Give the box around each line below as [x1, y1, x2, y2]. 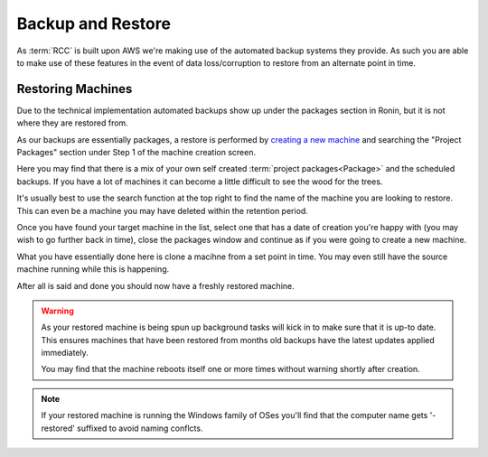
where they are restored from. [16, 117, 128, 128]
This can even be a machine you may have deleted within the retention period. [16, 205, 309, 216]
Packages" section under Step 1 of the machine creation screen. [16, 147, 257, 158]
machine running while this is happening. [16, 264, 170, 275]
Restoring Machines [16, 81, 133, 97]
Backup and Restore [16, 14, 172, 33]
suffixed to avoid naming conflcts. [77, 423, 203, 434]
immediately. [41, 348, 89, 359]
